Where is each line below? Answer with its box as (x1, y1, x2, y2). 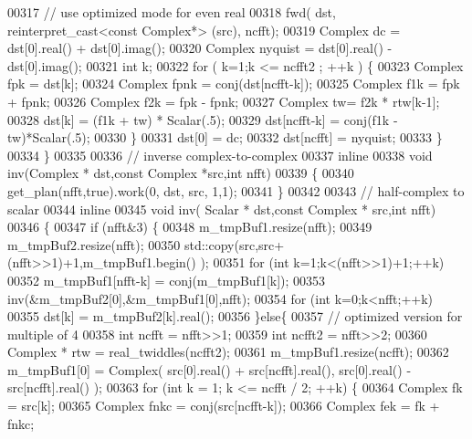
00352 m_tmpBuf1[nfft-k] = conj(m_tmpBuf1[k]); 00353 (7, 270, 326, 289)
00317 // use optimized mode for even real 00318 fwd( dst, (7, 3, 336, 21)
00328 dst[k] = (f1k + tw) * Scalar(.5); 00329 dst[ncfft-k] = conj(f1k (7, 110, 390, 129)
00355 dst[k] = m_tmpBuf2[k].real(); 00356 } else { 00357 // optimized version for (7, 307, 463, 326)
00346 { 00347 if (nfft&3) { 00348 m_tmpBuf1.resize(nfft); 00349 (7, 217, 372, 236)
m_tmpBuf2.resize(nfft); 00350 (7, 235, 181, 254)
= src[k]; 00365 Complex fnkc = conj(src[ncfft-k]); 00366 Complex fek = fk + (7, 396, 440, 415)
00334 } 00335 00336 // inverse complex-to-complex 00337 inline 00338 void (7, 145, 433, 164)
